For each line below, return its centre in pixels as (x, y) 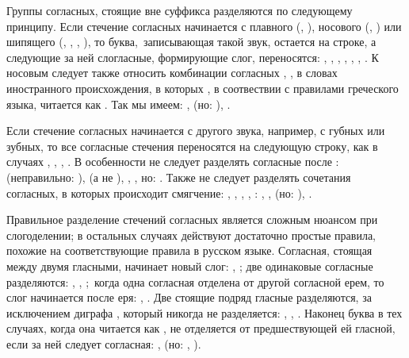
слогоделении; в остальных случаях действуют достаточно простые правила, (191, 235)
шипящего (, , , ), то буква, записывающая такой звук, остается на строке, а (191, 42)
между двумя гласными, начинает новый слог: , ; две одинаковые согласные (190, 266)
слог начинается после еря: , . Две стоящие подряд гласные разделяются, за (189, 297)
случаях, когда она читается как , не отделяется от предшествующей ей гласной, (201, 328)
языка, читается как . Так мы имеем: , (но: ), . (118, 104)
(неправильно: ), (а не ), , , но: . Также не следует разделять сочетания (179, 177)
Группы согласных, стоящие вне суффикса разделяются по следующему (180, 10)
